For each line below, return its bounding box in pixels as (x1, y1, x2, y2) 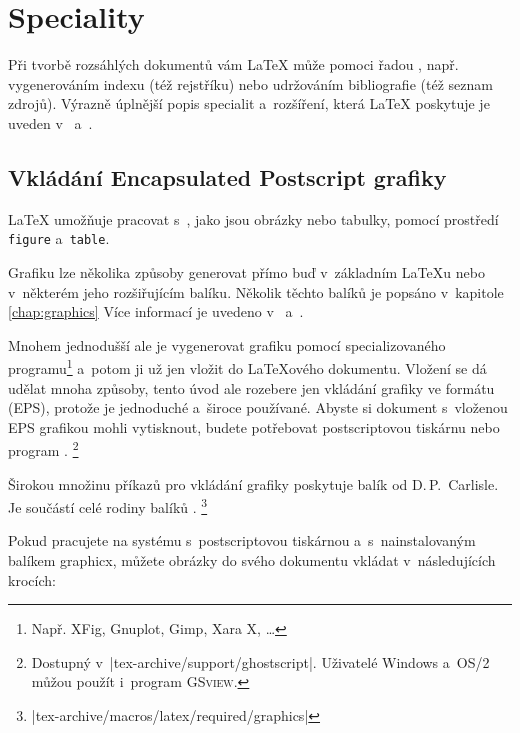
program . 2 (8, 437, 79, 461)
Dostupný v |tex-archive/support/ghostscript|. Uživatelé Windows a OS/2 (31, 651, 490, 672)
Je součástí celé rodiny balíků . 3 (8, 494, 208, 517)
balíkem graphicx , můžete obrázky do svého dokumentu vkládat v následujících (8, 550, 496, 571)
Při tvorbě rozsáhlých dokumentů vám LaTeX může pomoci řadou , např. (8, 54, 459, 75)
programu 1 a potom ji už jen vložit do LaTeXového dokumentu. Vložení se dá (8, 355, 487, 378)
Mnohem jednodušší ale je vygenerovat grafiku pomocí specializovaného (8, 334, 446, 355)
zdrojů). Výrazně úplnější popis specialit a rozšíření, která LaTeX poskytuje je (8, 93, 490, 114)
